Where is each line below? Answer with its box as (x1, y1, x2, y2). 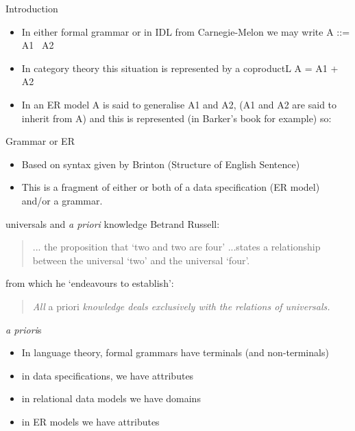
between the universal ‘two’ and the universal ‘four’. (32, 253, 250, 267)
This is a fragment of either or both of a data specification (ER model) (21, 180, 320, 194)
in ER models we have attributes (21, 414, 160, 428)
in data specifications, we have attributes (21, 368, 194, 382)
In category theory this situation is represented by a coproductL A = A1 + (21, 60, 339, 75)
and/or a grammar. (21, 193, 103, 207)
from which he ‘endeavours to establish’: (5, 276, 174, 290)
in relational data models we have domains (21, 391, 201, 406)
